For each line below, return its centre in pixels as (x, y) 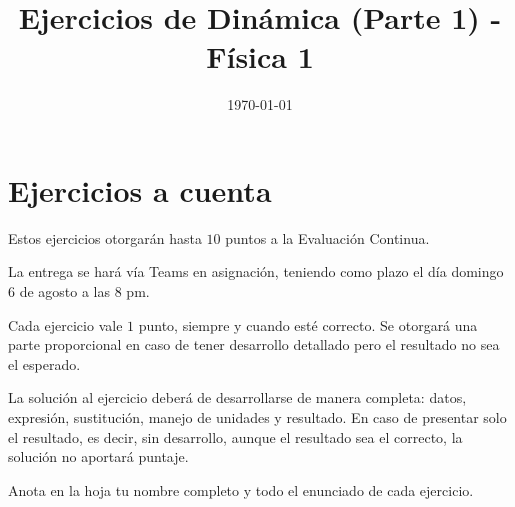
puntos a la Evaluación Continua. (327, 237)
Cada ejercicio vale (65, 324)
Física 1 (260, 56)
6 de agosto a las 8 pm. (79, 291)
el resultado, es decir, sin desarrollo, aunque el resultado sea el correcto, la (235, 436)
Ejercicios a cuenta (140, 189)
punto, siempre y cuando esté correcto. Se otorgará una (308, 324)
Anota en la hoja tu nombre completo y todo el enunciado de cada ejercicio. (241, 489)
